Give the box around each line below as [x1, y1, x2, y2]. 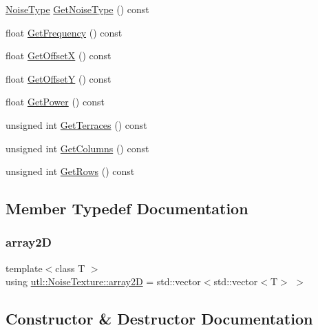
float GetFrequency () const [6, 25, 123, 39]
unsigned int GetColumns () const [6, 141, 149, 155]
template [6, 260, 43, 275]
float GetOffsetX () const [6, 48, 112, 63]
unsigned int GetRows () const [6, 164, 135, 178]
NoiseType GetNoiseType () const [6, 2, 149, 16]
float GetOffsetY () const [6, 71, 112, 85]
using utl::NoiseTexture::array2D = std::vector [6, 274, 201, 289]
